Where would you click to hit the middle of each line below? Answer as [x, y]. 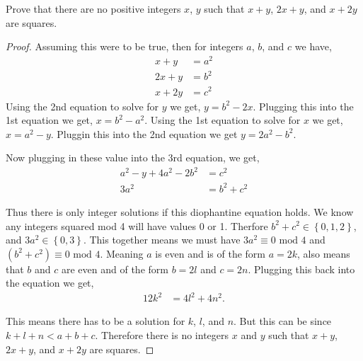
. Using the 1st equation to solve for [223, 120]
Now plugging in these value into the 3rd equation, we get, [133, 157]
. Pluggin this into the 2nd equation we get [144, 133]
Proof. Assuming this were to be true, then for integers [125, 46]
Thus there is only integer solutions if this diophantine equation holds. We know [180, 211]
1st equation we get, [49, 120]
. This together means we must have [162, 240]
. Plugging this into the [303, 106]
